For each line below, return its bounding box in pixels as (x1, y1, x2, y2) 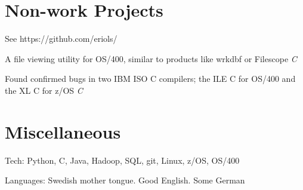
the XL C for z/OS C (5, 84, 83, 96)
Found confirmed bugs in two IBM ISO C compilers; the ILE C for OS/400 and (5, 72, 296, 85)
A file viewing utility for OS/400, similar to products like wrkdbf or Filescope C (5, 52, 297, 65)
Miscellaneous (5, 119, 121, 143)
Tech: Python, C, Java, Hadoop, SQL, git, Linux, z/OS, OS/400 (5, 154, 240, 166)
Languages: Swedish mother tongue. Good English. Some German (5, 174, 245, 186)
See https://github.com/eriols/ (5, 32, 118, 45)
